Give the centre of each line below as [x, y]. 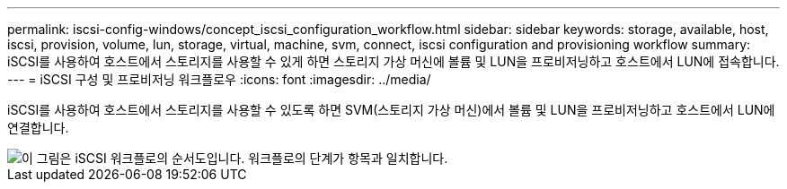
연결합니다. [38, 128]
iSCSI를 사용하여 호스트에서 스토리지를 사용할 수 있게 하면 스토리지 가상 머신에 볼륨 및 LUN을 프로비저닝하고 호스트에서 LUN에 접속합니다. [393, 61]
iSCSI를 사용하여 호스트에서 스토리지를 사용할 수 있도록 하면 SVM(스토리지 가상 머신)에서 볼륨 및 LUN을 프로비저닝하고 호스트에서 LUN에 [391, 110]
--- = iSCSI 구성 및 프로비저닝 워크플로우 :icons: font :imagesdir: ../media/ [219, 79]
